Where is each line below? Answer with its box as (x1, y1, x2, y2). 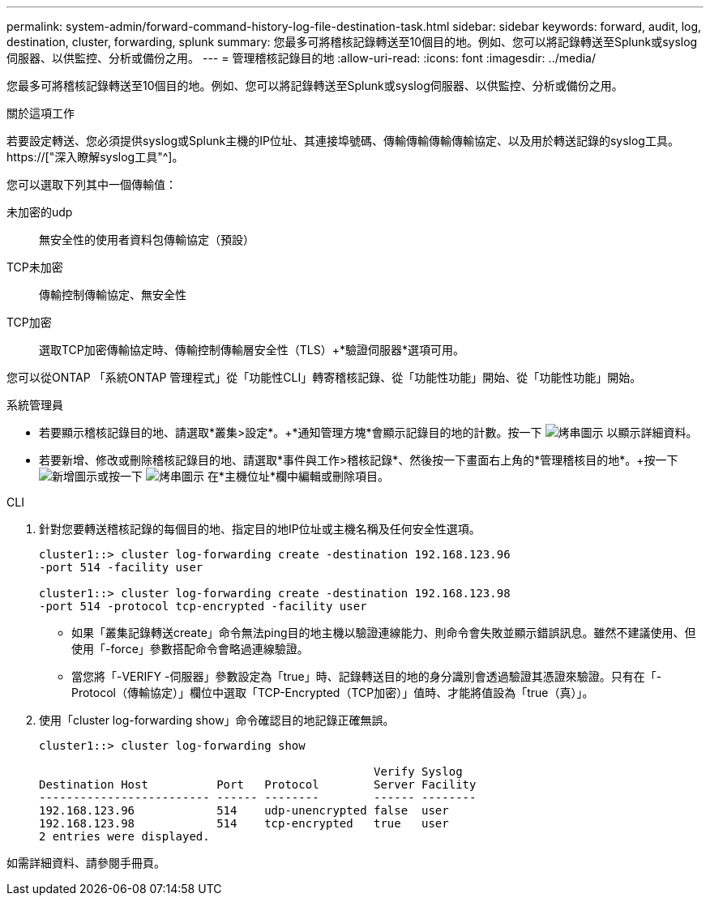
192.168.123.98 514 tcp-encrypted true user (39, 817, 449, 830)
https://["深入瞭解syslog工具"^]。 (6, 150, 184, 164)
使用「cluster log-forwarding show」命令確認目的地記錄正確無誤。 (39, 713, 395, 727)
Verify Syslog (374, 765, 463, 778)
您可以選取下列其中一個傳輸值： (6, 177, 177, 191)
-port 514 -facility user (39, 561, 203, 574)
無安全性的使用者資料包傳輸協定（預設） (39, 233, 254, 246)
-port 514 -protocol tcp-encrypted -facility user (39, 600, 367, 613)
